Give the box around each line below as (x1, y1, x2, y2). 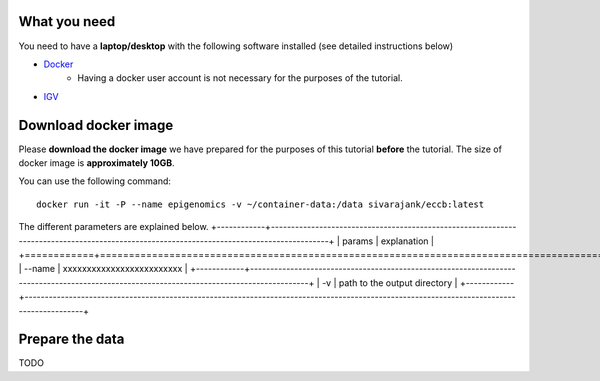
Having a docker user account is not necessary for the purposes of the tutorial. (77, 72, 404, 84)
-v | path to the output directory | (321, 276, 458, 289)
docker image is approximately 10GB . (18, 156, 175, 169)
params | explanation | (341, 235, 435, 247)
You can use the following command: (18, 175, 172, 187)
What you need (18, 13, 116, 30)
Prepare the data (18, 331, 125, 348)
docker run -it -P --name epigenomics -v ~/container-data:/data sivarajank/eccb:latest (36, 198, 485, 210)
